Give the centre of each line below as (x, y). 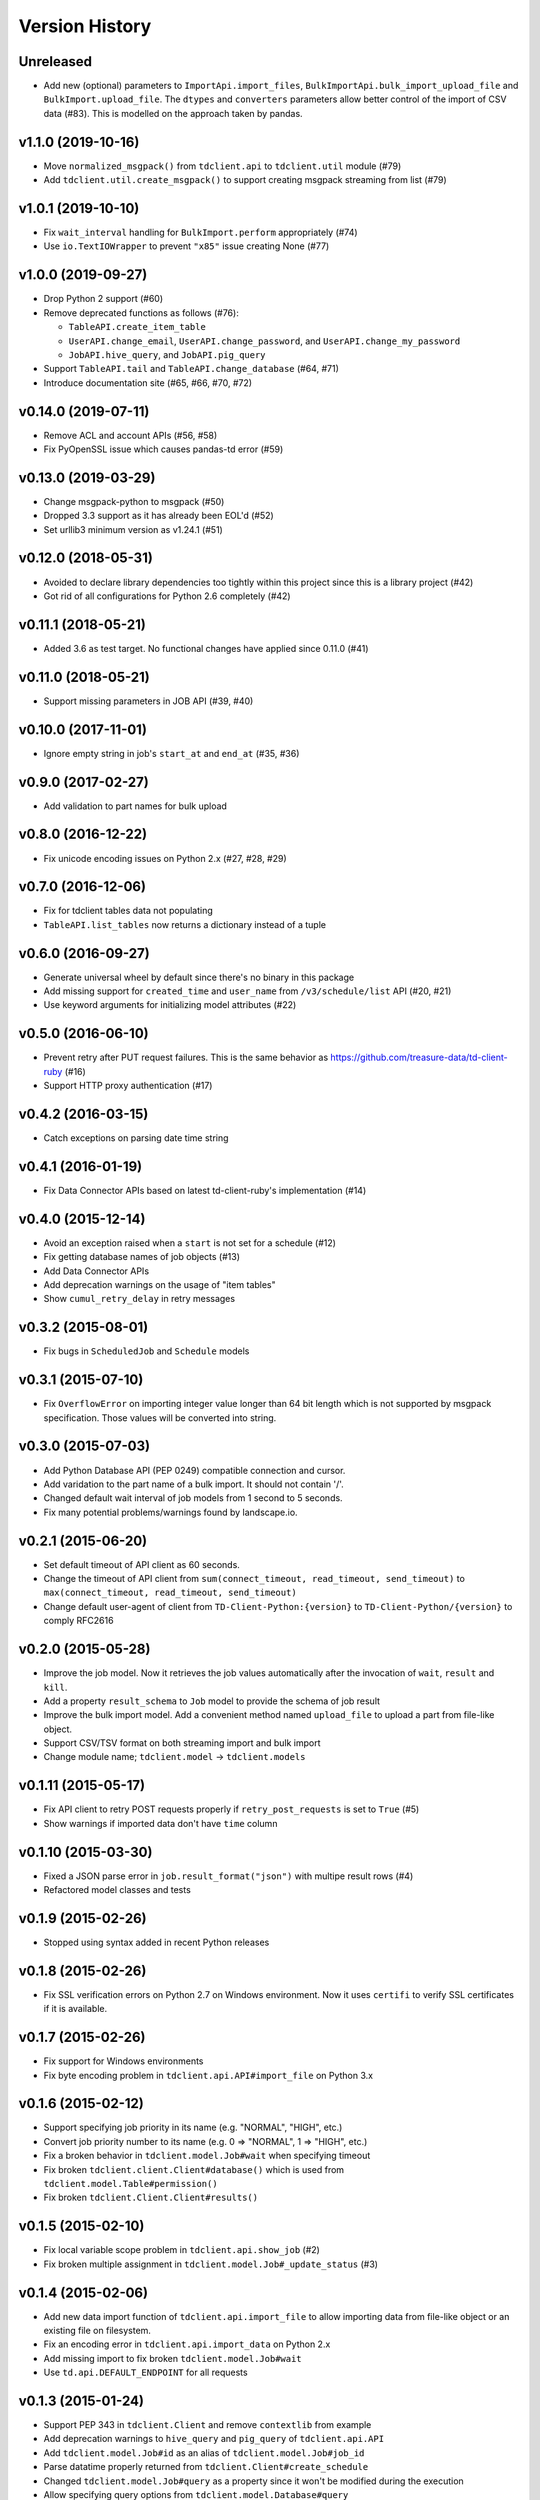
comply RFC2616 (78, 1621)
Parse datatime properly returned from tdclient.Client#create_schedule (206, 2467)
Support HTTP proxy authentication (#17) (128, 1086)
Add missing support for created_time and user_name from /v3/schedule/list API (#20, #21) (247, 991)
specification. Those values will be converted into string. (160, 1417)
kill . (55, 1687)
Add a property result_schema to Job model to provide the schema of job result (211, 1701)
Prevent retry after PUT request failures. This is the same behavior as (186, 1057)
